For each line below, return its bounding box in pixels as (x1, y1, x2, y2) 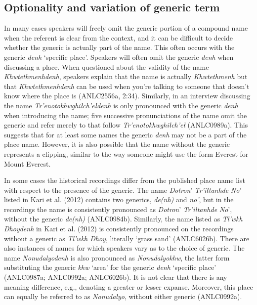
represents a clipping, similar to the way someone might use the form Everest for (4, 148, 249, 159)
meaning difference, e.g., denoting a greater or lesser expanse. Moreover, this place (4, 281, 253, 292)
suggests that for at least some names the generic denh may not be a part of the (4, 129, 247, 139)
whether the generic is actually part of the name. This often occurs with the (4, 42, 235, 52)
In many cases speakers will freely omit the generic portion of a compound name (4, 23, 248, 33)
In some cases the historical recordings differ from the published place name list (4, 175, 245, 185)
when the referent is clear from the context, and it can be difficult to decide (4, 32, 233, 43)
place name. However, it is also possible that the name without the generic (4, 139, 230, 149)
